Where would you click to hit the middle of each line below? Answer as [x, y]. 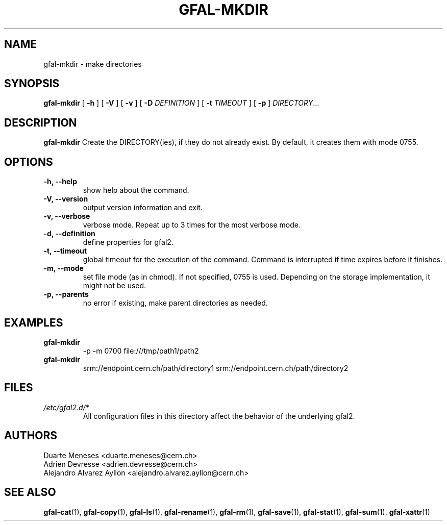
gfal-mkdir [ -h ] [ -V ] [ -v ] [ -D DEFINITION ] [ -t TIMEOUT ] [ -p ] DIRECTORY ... [181, 103]
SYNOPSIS [32, 84]
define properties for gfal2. [128, 242]
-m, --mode [64, 268]
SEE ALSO [30, 492]
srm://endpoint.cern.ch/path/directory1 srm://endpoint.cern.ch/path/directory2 [216, 368]
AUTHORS [31, 436]
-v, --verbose [67, 216]
